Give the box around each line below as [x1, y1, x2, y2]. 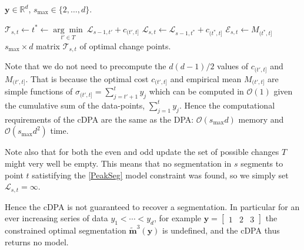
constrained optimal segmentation [5, 224, 126, 236]
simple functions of [5, 85, 73, 97]
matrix [36, 39, 60, 52]
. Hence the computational [179, 99, 275, 111]
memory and [238, 113, 284, 125]
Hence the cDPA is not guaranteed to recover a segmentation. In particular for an [5, 200, 300, 212]
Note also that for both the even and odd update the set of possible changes [5, 146, 279, 158]
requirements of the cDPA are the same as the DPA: [5, 113, 194, 125]
